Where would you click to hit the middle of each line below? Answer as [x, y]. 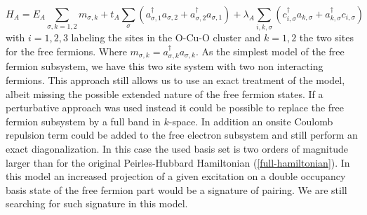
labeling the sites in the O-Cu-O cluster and [166, 37]
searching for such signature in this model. [97, 203]
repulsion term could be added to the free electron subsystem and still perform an [182, 135]
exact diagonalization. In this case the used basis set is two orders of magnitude [177, 148]
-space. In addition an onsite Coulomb [251, 121]
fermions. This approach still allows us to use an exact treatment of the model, [175, 79]
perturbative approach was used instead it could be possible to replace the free [175, 107]
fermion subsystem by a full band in [83, 121]
